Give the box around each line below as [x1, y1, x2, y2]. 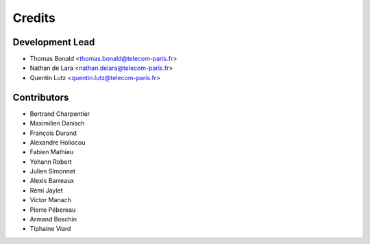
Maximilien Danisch [29, 119, 85, 127]
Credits [12, 10, 56, 25]
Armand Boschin [29, 215, 77, 223]
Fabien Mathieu [29, 148, 74, 156]
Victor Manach [29, 196, 72, 204]
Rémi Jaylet [29, 186, 63, 195]
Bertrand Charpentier [29, 110, 90, 118]
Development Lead [12, 36, 95, 48]
